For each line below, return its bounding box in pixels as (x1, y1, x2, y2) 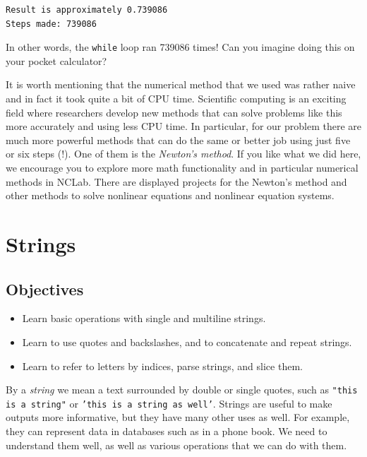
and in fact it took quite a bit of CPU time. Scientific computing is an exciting (6, 91, 347, 106)
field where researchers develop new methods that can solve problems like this (6, 105, 342, 119)
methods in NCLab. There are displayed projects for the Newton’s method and (6, 174, 347, 189)
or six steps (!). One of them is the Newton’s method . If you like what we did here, (6, 146, 361, 161)
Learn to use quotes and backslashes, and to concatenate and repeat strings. (22, 334, 352, 349)
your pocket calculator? (6, 53, 107, 68)
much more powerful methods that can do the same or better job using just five (6, 132, 351, 147)
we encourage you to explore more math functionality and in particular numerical (6, 160, 359, 174)
